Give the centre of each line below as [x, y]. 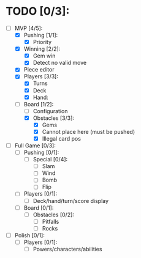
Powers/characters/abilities [67, 249]
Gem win [44, 56]
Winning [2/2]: [42, 49]
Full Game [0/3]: [35, 146]
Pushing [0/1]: [41, 153]
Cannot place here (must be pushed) [89, 131]
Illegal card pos [61, 138]
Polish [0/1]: [30, 235]
